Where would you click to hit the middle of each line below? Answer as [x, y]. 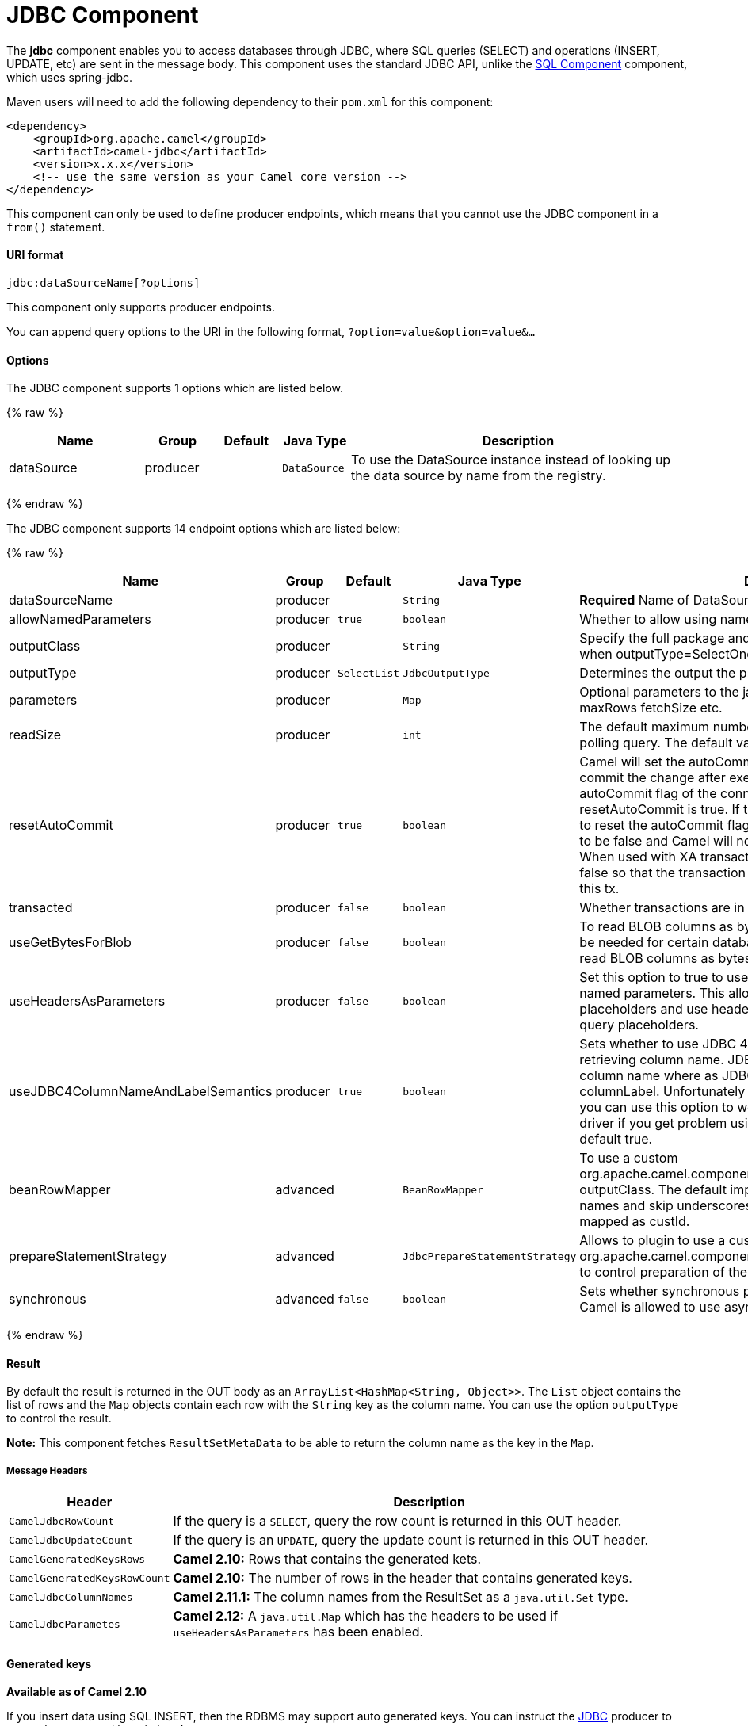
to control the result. [59, 1419]
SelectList [368, 673]
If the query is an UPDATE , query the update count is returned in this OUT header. [411, 1540]
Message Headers [47, 1470]
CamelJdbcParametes [65, 1624]
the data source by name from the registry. [478, 476]
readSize [35, 735]
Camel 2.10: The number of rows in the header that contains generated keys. [403, 1578]
